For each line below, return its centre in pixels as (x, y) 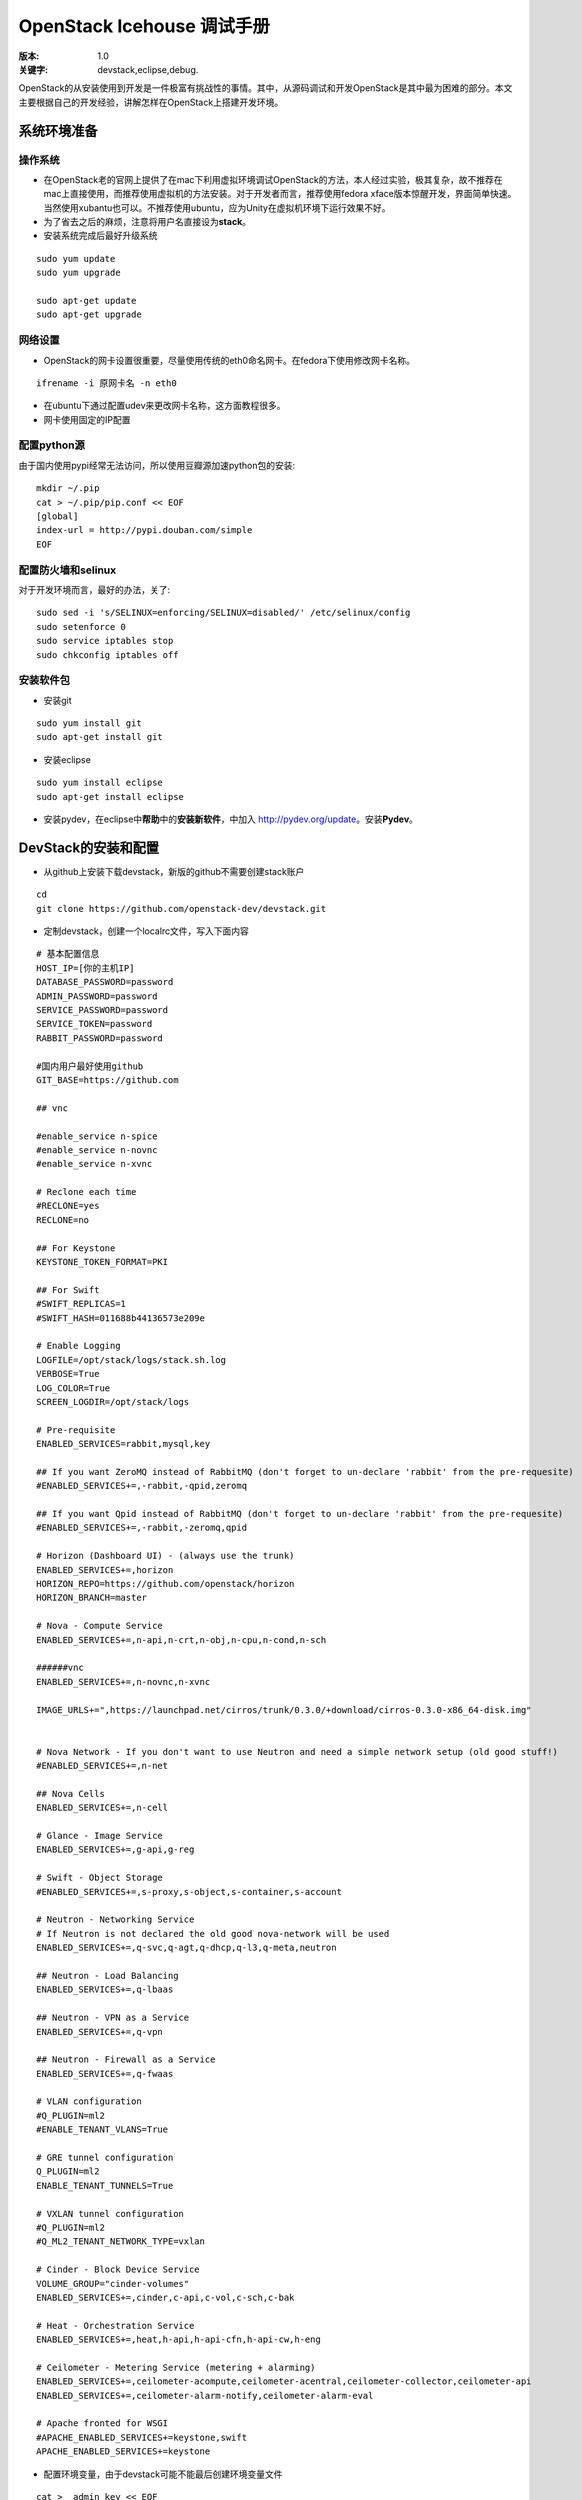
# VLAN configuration (89, 2101)
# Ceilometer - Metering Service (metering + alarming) (176, 2367)
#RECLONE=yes (68, 1206)
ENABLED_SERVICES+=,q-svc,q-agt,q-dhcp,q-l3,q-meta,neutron (186, 1948)
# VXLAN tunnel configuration (110, 2213)
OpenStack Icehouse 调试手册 (144, 26)
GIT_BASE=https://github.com (107, 1079)
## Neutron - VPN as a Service (113, 2018)
